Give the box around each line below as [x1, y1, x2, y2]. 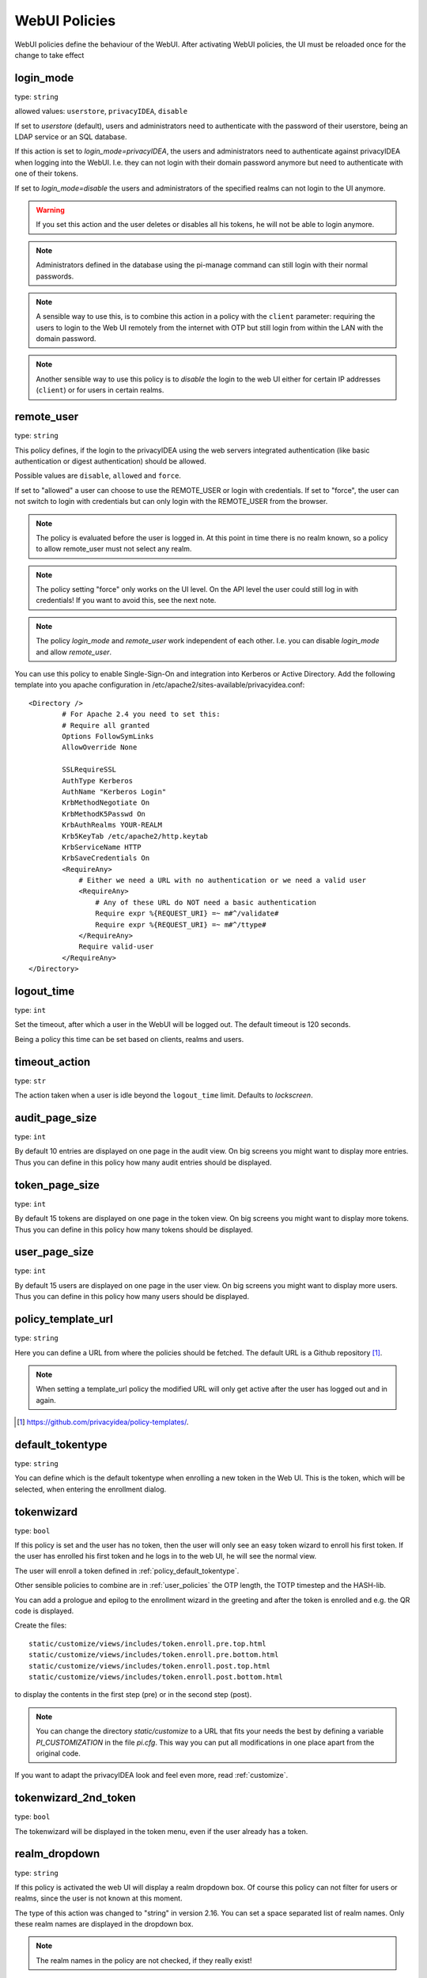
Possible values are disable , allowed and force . [14, 471, 182, 480]
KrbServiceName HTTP [62, 843, 142, 851]
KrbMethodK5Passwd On [62, 809, 146, 818]
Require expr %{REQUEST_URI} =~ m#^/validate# [95, 909, 279, 918]
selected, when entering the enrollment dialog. [14, 1484, 167, 1494]
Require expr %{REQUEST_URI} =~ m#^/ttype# [95, 920, 266, 929]
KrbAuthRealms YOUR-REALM [62, 820, 162, 830]
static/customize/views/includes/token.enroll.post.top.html [28, 1662, 270, 1670]
